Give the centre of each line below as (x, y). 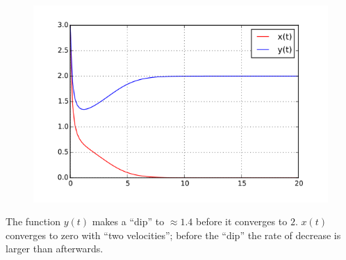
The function (33, 221)
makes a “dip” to (128, 221)
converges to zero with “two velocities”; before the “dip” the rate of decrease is (173, 235)
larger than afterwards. (55, 249)
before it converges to (242, 221)
